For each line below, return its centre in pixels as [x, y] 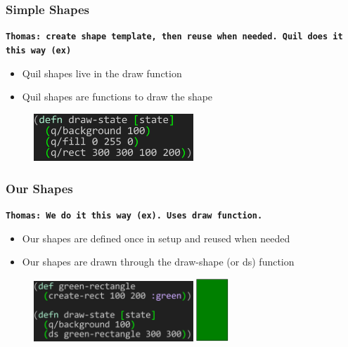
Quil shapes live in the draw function [102, 73]
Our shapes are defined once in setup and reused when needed [156, 238]
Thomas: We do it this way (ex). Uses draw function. [134, 216]
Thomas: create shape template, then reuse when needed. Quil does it [174, 37]
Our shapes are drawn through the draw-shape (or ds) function [158, 262]
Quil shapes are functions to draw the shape [117, 97]
